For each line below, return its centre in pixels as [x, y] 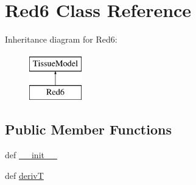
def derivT [24, 175]
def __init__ [31, 155]
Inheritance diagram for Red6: [61, 39]
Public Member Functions [88, 129]
